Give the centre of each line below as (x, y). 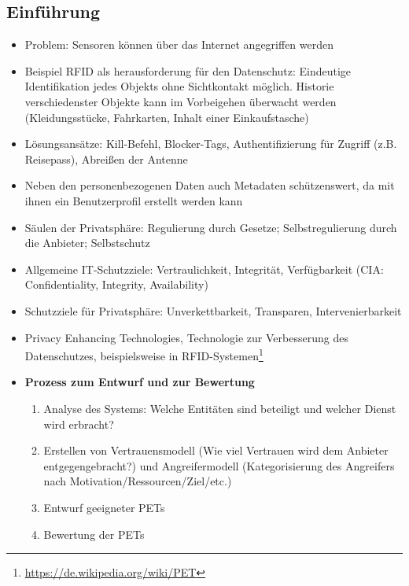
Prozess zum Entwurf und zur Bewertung (140, 382)
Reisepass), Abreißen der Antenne (106, 158)
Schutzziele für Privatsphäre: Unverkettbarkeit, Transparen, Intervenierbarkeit (213, 310)
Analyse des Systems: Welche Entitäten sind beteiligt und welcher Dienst (220, 408)
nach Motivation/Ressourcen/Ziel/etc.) (138, 481)
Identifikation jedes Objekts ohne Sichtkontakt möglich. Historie (179, 86)
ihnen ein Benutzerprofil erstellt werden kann (134, 200)
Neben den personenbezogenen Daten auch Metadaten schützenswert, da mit (210, 185)
